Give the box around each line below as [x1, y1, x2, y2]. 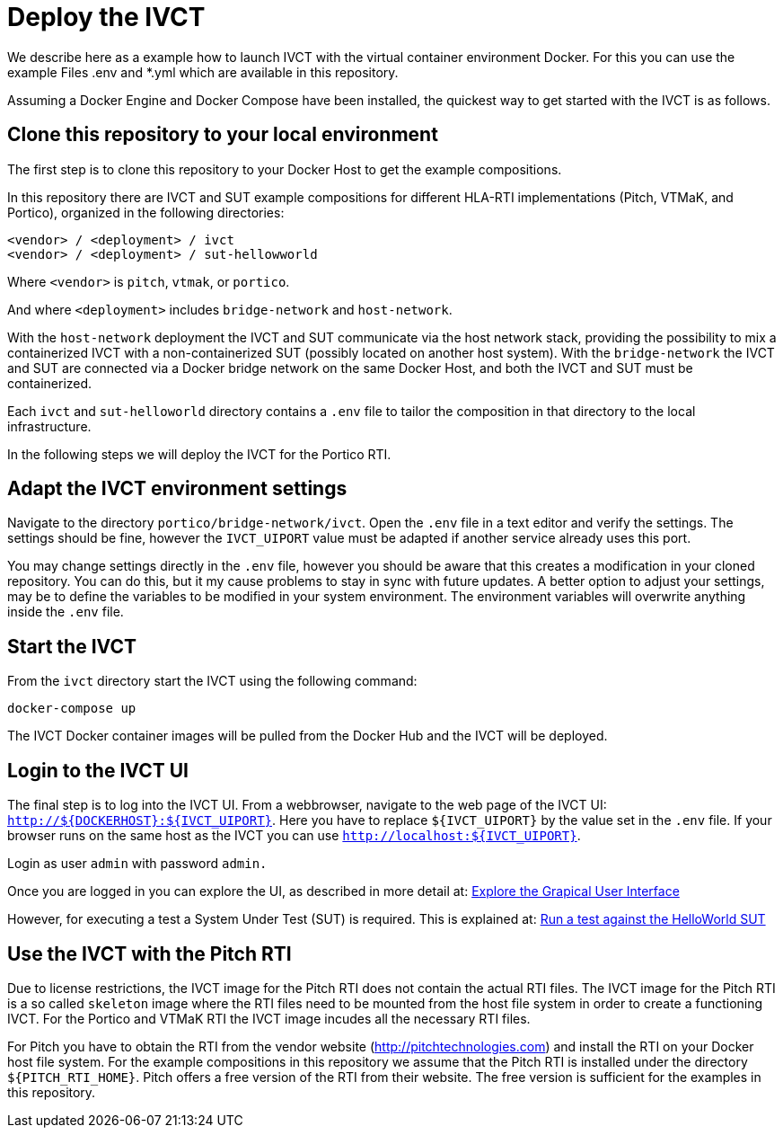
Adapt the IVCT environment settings [7, 477, 348, 501]
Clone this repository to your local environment [7, 123, 438, 146]
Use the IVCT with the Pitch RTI [7, 942, 292, 965]
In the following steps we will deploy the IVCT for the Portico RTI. [7, 446, 391, 462]
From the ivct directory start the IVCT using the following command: [7, 673, 418, 689]
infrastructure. [7, 418, 92, 434]
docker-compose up [7, 701, 136, 716]
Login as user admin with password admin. [7, 856, 268, 872]
